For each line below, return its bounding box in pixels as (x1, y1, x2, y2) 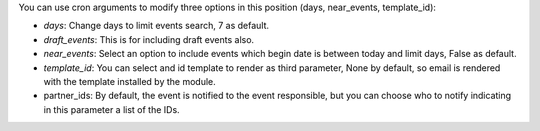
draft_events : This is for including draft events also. (43, 33, 255, 45)
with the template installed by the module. (43, 75, 217, 87)
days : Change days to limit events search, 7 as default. (43, 20, 270, 32)
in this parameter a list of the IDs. (43, 103, 180, 115)
